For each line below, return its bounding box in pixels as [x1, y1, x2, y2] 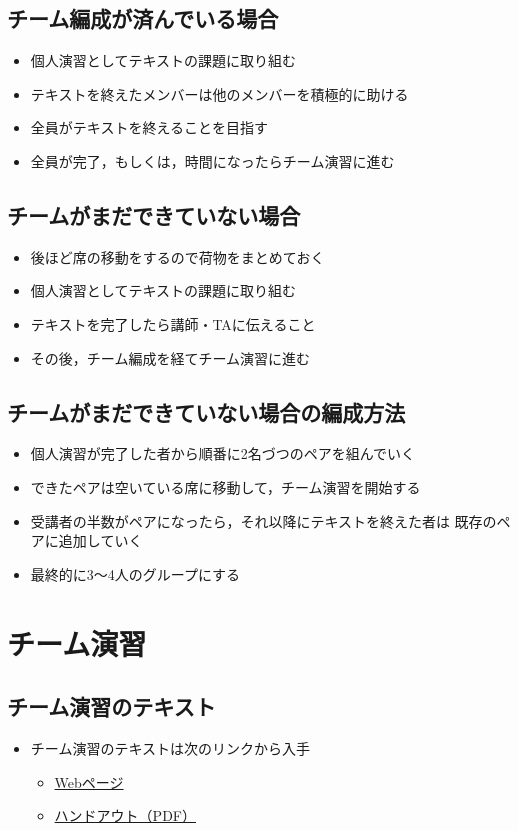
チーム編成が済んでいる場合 [7, 3, 279, 34]
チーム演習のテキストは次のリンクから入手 [30, 737, 310, 758]
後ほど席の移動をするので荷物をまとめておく [30, 246, 325, 267]
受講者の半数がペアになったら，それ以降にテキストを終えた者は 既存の [30, 510, 497, 531]
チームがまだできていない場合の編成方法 [7, 396, 406, 427]
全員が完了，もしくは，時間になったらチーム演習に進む [30, 150, 395, 171]
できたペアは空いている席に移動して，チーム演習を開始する [30, 476, 421, 497]
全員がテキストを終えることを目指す [30, 117, 268, 138]
